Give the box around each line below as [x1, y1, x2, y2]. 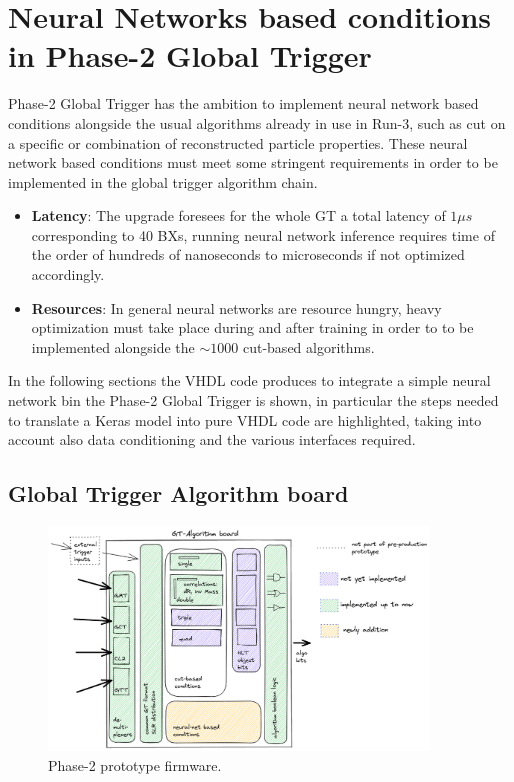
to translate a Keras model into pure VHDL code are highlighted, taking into [8, 409, 482, 430]
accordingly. [31, 264, 105, 285]
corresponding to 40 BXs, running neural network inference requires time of [31, 224, 495, 245]
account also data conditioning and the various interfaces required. [8, 429, 416, 450]
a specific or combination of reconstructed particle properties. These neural [8, 132, 468, 153]
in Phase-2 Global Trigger [8, 35, 372, 76]
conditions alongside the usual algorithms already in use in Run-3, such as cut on [8, 112, 506, 133]
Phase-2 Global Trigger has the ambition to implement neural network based [8, 93, 479, 114]
